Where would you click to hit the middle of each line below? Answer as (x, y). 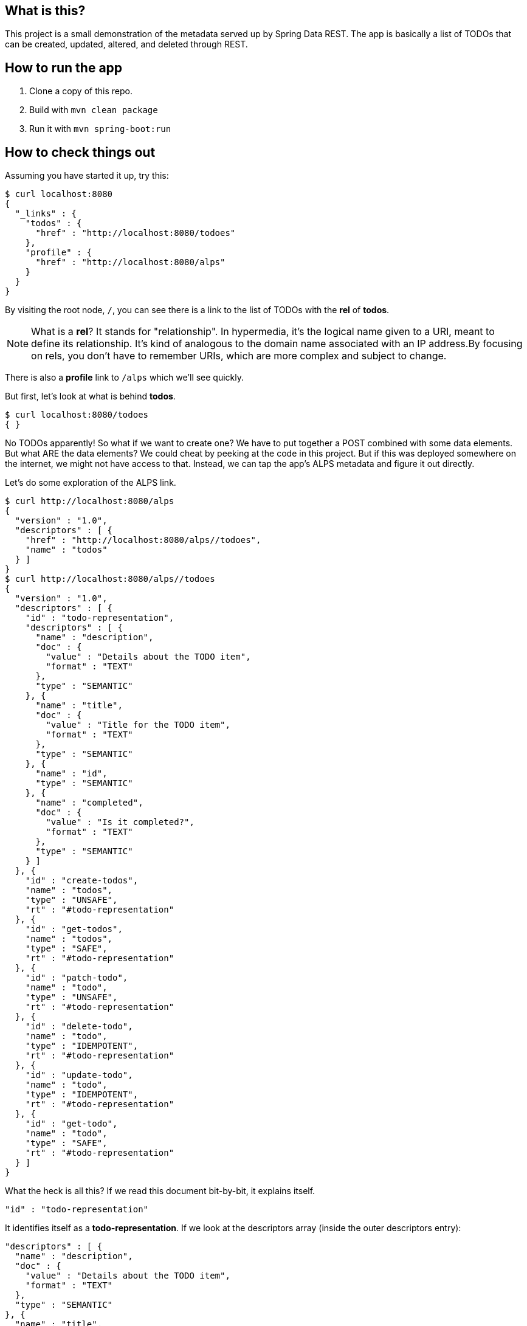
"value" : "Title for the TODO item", (138, 725)
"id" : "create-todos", (82, 881)
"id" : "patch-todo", (77, 978)
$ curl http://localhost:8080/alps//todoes (110, 579)
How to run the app (64, 67)
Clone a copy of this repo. (81, 91)
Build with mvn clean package (94, 110)
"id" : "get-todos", (74, 929)
